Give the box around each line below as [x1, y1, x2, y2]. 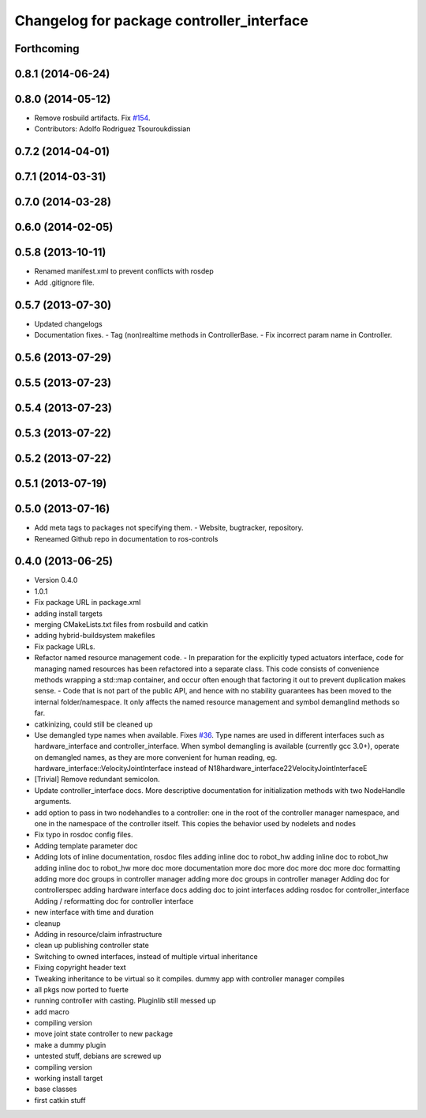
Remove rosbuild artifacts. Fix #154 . [34, 113, 151, 123]
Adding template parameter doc [34, 840, 138, 850]
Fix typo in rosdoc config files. [34, 830, 133, 840]
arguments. [34, 797, 72, 806]
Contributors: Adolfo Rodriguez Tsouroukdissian [34, 124, 191, 134]
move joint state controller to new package [34, 1029, 174, 1039]
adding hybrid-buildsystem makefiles [34, 631, 155, 640]
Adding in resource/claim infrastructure [34, 929, 163, 939]
